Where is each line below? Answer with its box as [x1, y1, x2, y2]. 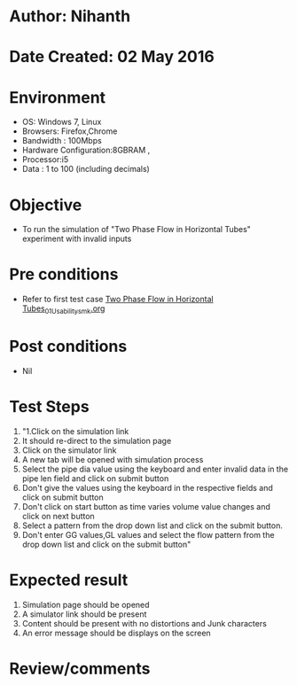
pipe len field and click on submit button [21, 472, 169, 484]
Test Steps [9, 397, 90, 417]
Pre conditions [9, 264, 119, 284]
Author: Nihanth [9, 6, 131, 27]
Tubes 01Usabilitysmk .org [21, 303, 106, 315]
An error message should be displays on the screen [21, 627, 211, 638]
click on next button [21, 510, 95, 521]
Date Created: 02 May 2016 [9, 47, 215, 67]
